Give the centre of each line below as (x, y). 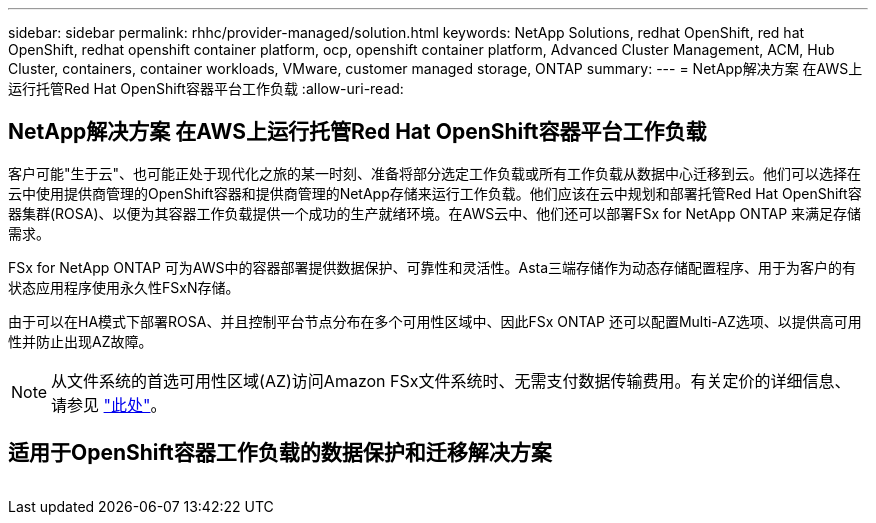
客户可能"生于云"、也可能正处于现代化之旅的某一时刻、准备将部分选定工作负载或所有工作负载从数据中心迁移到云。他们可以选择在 (435, 173)
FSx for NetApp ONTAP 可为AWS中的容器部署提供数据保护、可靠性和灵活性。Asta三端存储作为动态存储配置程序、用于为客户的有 (432, 267)
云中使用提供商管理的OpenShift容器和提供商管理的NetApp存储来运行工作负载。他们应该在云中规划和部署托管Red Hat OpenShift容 (435, 193)
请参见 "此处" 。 (109, 404)
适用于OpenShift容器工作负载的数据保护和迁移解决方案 (280, 453)
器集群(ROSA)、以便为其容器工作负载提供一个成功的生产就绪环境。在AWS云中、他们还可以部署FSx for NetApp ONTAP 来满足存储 (435, 213)
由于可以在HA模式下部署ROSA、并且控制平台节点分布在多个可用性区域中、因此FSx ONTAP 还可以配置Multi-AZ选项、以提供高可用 (435, 321)
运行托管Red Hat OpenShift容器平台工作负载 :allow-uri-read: (206, 88)
